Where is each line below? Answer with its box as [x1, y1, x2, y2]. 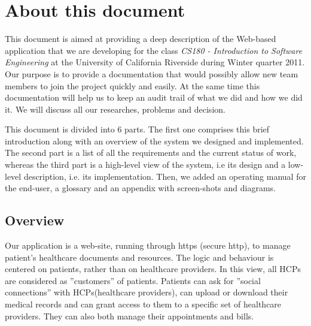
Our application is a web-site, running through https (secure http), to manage [5, 239, 291, 252]
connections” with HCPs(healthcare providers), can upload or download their [5, 286, 288, 298]
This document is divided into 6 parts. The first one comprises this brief [5, 123, 270, 135]
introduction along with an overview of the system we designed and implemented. [5, 134, 304, 147]
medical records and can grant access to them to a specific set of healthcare [5, 298, 282, 310]
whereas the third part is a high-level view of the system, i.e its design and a [5, 158, 286, 171]
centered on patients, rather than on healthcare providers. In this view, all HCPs [5, 262, 301, 275]
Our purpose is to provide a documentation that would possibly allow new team [5, 67, 298, 80]
